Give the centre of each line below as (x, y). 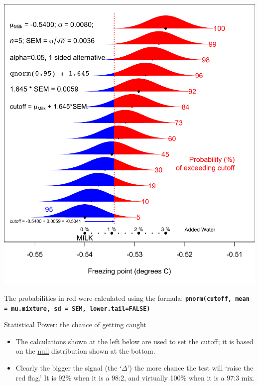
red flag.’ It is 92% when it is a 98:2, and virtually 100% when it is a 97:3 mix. (135, 377)
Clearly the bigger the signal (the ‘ (68, 368)
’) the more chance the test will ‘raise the (190, 368)
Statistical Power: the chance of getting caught (75, 324)
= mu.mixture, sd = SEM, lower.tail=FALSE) (77, 309)
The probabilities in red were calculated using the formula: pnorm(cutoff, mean (127, 298)
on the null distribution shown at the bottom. (85, 351)
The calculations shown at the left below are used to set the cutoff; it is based (134, 341)
